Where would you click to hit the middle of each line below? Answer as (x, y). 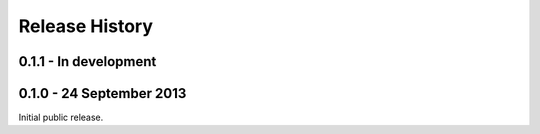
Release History (86, 26)
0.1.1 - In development (87, 61)
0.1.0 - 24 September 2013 (102, 93)
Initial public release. (61, 117)
